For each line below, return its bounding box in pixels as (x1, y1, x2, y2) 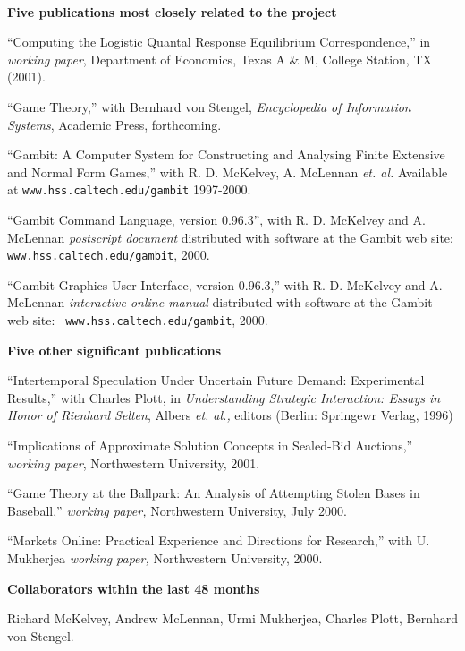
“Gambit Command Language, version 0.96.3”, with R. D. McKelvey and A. (7, 210, 426, 228)
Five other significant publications (7, 340, 222, 359)
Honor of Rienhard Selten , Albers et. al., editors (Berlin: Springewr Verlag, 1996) (7, 406, 453, 424)
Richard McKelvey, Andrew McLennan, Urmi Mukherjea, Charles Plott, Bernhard (7, 609, 459, 628)
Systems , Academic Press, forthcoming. (7, 115, 222, 133)
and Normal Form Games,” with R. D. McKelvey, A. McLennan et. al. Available (7, 162, 448, 181)
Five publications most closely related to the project (7, 2, 337, 21)
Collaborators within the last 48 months (7, 578, 260, 597)
